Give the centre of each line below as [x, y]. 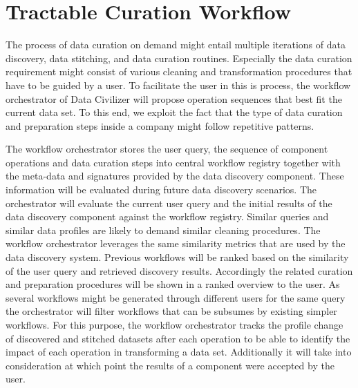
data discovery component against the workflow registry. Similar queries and [167, 216]
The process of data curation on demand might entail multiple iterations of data [176, 45]
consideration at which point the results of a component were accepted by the [170, 365]
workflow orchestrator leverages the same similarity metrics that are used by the [176, 243]
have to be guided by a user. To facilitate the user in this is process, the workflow [178, 85]
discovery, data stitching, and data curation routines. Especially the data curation [179, 58]
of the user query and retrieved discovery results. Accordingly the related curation [179, 270]
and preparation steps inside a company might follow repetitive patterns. [160, 125]
